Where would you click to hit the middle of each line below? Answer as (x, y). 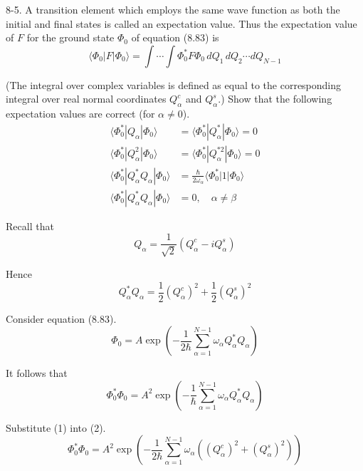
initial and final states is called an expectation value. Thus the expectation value (181, 23)
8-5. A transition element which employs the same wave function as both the (173, 9)
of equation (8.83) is (175, 37)
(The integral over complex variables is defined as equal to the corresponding (174, 84)
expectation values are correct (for (80, 114)
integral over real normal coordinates (86, 99)
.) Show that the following (275, 99)
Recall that (30, 226)
